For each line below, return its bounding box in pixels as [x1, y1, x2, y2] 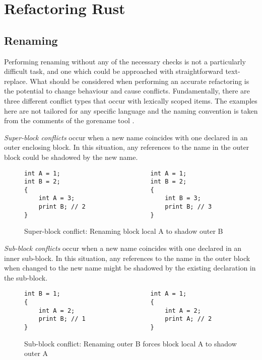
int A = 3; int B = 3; [38, 195, 201, 202]
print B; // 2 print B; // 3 [38, 203, 212, 211]
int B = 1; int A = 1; [24, 290, 187, 298]
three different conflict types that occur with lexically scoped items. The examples [4, 95, 257, 106]
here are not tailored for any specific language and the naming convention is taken [4, 105, 258, 116]
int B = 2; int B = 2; [24, 178, 187, 186]
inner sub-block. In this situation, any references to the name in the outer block [4, 252, 250, 263]
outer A [24, 348, 48, 358]
